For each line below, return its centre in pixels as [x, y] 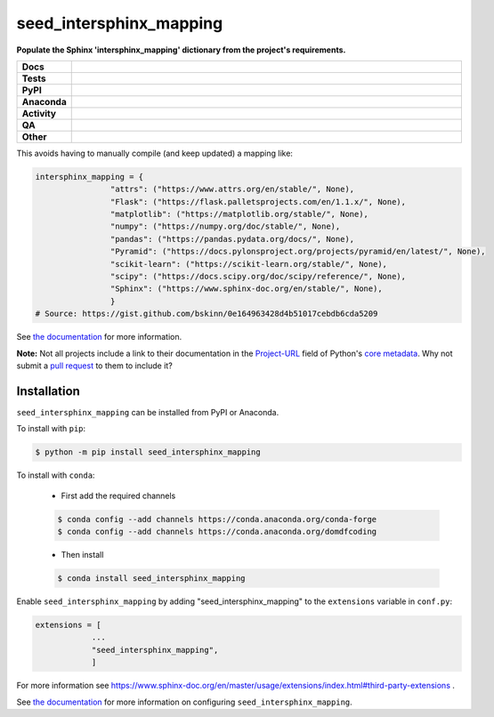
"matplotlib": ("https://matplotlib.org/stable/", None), [239, 214]
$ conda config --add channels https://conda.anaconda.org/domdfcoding [217, 532]
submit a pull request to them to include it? [94, 366]
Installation [48, 391]
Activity [39, 113]
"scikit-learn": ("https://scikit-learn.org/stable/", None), [248, 264]
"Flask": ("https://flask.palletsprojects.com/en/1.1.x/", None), [258, 201]
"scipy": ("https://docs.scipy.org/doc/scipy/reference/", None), [258, 277]
